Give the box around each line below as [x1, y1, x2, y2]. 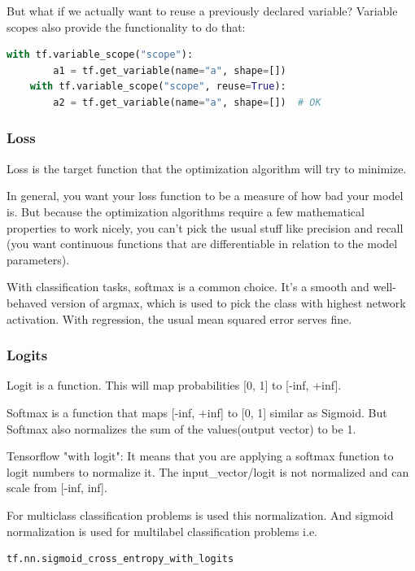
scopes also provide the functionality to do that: [7, 18, 246, 35]
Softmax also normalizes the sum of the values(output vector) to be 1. [7, 420, 356, 437]
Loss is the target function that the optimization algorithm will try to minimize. [7, 159, 407, 177]
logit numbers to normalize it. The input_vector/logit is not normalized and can [7, 463, 409, 480]
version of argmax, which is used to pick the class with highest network [50, 294, 406, 311]
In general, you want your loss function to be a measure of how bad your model [7, 187, 404, 204]
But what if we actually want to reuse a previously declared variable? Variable [7, 2, 398, 19]
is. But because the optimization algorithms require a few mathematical [7, 203, 365, 220]
